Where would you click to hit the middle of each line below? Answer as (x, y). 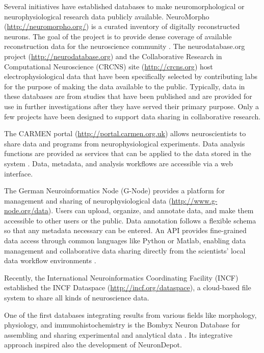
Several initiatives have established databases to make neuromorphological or (124, 6)
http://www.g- (194, 200)
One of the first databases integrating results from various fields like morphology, (130, 314)
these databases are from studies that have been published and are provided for (128, 96)
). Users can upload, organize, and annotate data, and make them (151, 210)
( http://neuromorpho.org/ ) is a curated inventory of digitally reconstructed (122, 26)
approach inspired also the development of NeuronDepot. (93, 345)
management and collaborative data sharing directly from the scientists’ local (125, 250)
